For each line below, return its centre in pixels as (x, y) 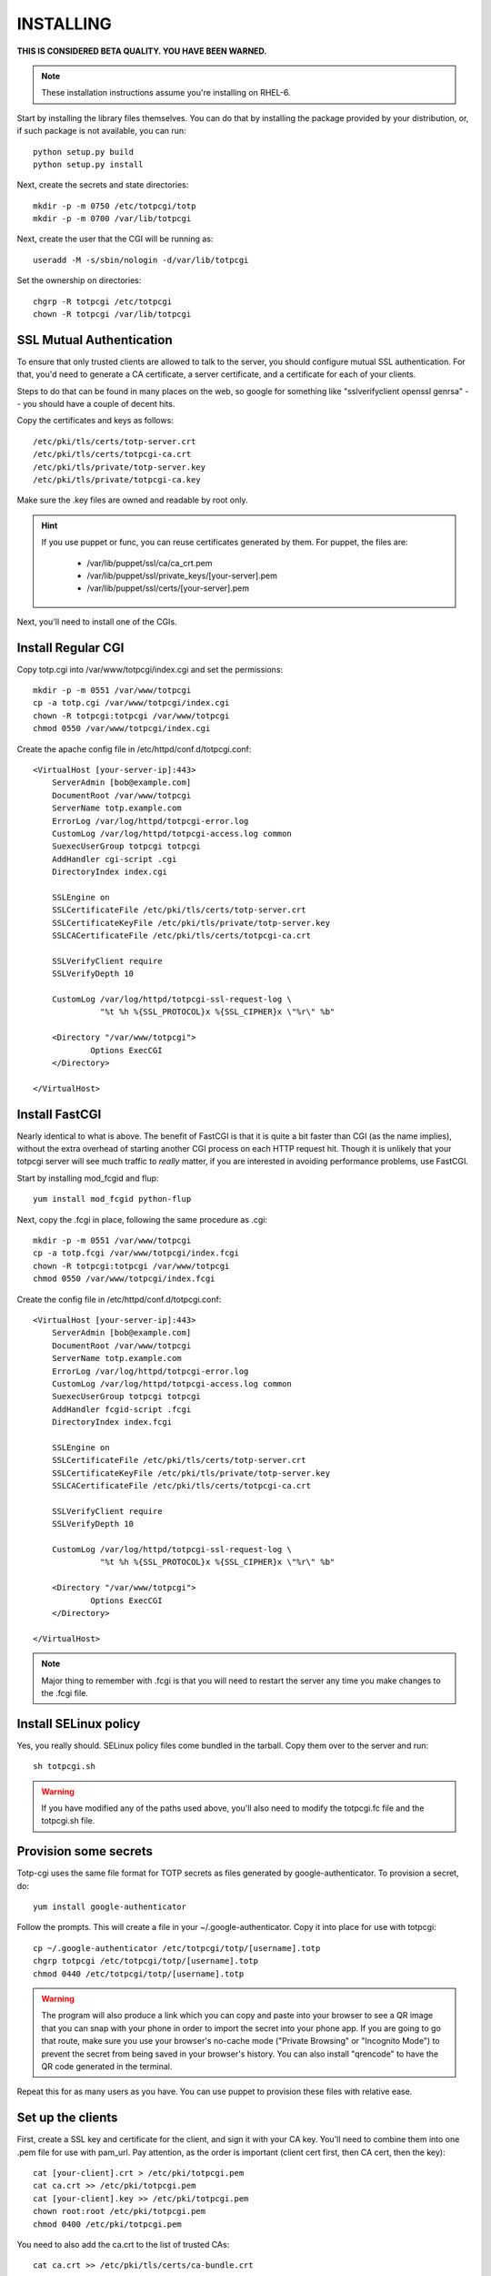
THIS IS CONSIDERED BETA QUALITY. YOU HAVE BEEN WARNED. (142, 51)
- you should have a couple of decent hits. (96, 404)
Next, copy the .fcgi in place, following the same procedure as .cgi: (142, 1219)
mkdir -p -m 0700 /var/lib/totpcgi (112, 219)
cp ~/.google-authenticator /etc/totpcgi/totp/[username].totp (177, 1948)
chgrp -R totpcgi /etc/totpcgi (103, 301)
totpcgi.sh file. (68, 1821)
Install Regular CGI (70, 648)
